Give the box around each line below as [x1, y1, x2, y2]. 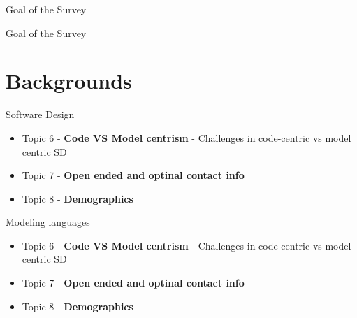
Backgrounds [6, 66, 132, 95]
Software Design [6, 107, 75, 122]
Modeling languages [6, 215, 90, 229]
